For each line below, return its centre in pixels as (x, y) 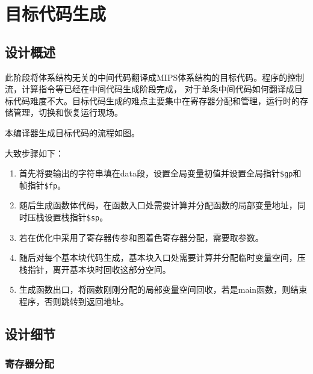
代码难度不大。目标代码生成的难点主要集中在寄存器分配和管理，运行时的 (156, 100)
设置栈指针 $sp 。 (76, 217)
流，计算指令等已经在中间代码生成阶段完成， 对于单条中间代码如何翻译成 (150, 89)
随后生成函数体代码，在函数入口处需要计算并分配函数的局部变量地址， (158, 205)
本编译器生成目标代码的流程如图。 (72, 132)
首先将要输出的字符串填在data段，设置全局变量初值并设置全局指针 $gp (156, 173)
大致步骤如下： (34, 153)
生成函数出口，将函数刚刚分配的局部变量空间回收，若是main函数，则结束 (163, 289)
